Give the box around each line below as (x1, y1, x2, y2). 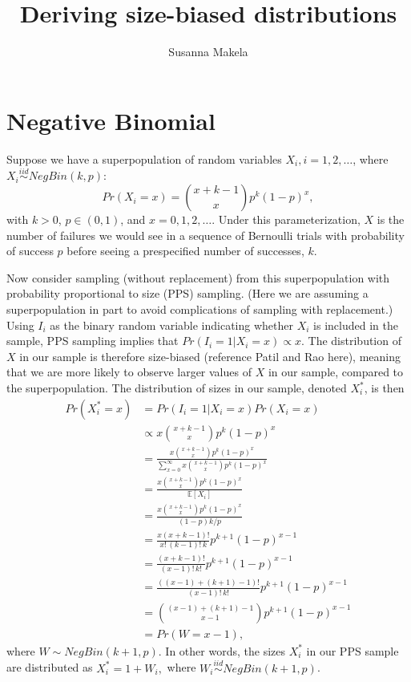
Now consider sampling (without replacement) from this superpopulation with (6, 269, 390, 286)
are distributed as (6, 659, 93, 676)
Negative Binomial (6, 104, 216, 136)
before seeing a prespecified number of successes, (66, 242, 304, 259)
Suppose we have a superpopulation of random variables (6, 150, 282, 167)
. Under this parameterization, (212, 211, 361, 228)
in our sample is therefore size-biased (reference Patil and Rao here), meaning (19, 347, 401, 364)
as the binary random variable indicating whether (50, 316, 293, 333)
